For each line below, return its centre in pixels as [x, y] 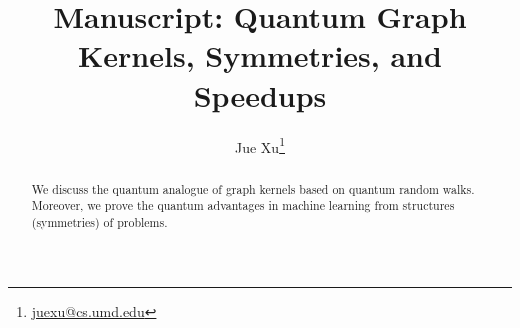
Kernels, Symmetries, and [260, 55]
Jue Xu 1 [260, 145]
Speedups [260, 94]
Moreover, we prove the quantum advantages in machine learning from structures [243, 205]
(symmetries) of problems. [99, 221]
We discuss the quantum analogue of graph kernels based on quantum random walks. [253, 188]
